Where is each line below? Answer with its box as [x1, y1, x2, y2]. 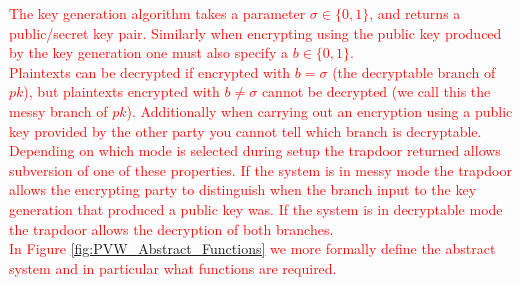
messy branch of [9, 100, 108, 121]
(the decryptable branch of [332, 61, 496, 82]
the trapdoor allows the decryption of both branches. [9, 218, 334, 239]
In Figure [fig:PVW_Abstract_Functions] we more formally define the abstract [9, 238, 496, 259]
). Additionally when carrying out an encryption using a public [126, 100, 513, 121]
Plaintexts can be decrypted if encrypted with [9, 61, 291, 82]
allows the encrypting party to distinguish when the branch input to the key [9, 179, 477, 200]
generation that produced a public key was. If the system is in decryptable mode [9, 198, 503, 219]
